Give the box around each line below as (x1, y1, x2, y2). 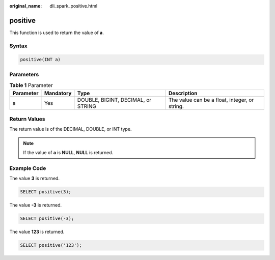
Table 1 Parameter (9, 82, 53, 89)
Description (168, 90, 198, 97)
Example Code (9, 164, 46, 171)
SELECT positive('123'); (20, 242, 82, 248)
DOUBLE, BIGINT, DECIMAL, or (77, 96, 152, 103)
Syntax (9, 42, 28, 49)
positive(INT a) (20, 56, 61, 63)
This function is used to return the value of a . (9, 30, 104, 36)
